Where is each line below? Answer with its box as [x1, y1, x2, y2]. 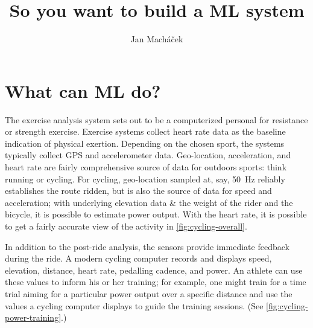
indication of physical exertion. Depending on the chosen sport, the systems [5, 137, 285, 149]
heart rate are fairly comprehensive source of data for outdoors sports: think [5, 161, 287, 173]
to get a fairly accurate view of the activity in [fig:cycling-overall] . [5, 220, 247, 232]
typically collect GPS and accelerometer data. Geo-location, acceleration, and [5, 149, 291, 161]
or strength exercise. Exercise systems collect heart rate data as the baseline [5, 125, 286, 138]
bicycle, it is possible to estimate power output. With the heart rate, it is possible [5, 208, 307, 220]
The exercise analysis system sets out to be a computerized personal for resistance [5, 113, 308, 126]
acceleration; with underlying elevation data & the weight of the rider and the [5, 196, 293, 208]
